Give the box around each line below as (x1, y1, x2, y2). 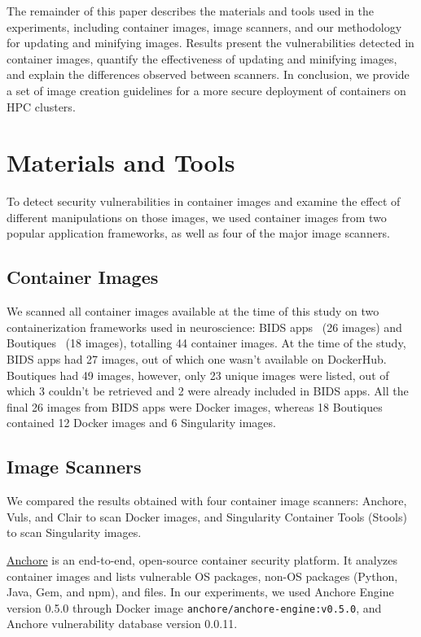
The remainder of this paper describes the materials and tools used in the (7, 2, 374, 19)
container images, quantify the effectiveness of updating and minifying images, (7, 50, 397, 67)
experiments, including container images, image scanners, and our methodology (7, 18, 402, 35)
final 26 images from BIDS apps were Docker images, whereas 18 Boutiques (7, 398, 383, 415)
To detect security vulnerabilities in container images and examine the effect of (7, 193, 401, 210)
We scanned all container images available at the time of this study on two (7, 303, 379, 320)
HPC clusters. (7, 98, 76, 115)
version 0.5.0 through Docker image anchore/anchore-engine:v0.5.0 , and (7, 599, 382, 616)
